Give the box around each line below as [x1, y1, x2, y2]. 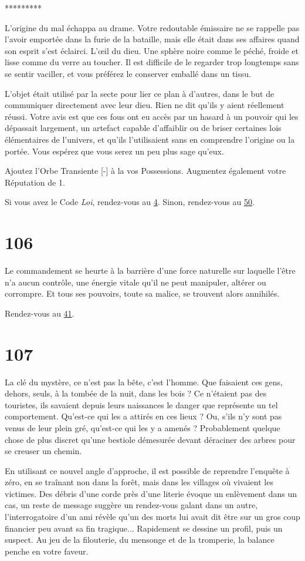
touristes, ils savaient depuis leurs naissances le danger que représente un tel [5, 398, 278, 411]
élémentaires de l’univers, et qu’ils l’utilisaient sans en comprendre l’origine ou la [5, 133, 295, 145]
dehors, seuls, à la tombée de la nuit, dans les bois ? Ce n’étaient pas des [5, 387, 267, 399]
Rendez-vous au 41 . [5, 307, 74, 319]
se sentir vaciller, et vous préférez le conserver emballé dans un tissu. [5, 67, 251, 79]
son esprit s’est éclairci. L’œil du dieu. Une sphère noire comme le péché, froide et [5, 44, 299, 56]
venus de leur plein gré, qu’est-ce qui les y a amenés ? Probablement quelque [5, 421, 280, 434]
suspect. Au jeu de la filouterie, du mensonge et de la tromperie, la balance [5, 533, 274, 546]
